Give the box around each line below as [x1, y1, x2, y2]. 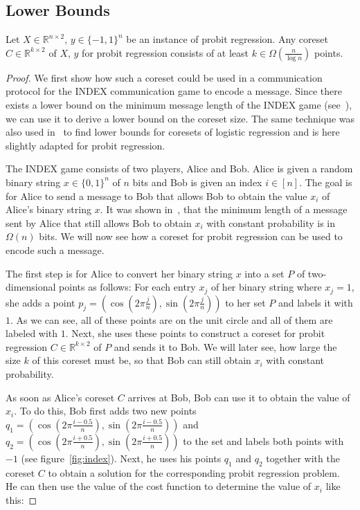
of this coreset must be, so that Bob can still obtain [32, 353, 251, 367]
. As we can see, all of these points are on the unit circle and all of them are [10, 312, 333, 327]
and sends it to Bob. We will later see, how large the [114, 339, 337, 354]
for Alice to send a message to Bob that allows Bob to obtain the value [6, 188, 307, 203]
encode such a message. [6, 242, 105, 257]
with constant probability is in [206, 215, 335, 230]
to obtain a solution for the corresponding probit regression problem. [48, 465, 340, 480]
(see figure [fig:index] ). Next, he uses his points [21, 450, 222, 465]
